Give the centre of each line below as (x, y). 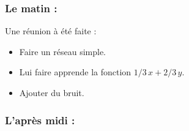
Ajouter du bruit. (52, 92)
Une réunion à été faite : (51, 31)
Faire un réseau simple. (63, 51)
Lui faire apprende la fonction (75, 72)
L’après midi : (40, 120)
